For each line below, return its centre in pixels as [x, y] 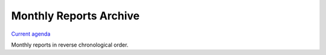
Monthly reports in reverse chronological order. [70, 45]
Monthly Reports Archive [75, 16]
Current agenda [31, 34]
